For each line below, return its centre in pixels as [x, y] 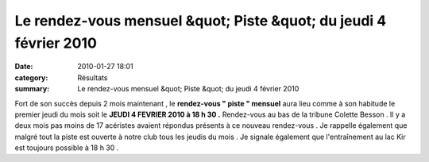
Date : [24, 67]
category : [31, 77]
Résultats [93, 77]
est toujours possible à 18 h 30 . [67, 148]
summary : [32, 89]
